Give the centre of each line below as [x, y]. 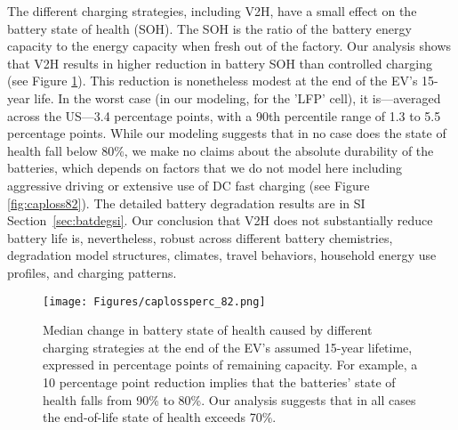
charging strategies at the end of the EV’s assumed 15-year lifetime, [228, 347]
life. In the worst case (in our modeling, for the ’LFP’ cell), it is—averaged [237, 97]
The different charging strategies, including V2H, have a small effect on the [212, 11]
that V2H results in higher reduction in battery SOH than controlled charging [220, 63]
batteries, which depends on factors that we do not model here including [205, 168]
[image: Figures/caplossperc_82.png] [154, 301]
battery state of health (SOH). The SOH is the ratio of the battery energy [209, 28]
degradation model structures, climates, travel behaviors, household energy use [222, 255]
